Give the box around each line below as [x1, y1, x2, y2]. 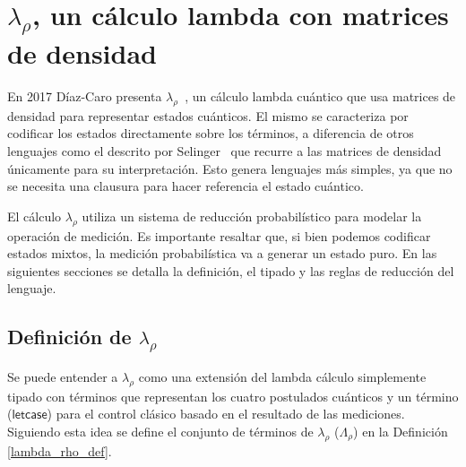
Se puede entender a [7, 367, 118, 385]
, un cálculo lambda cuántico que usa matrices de [185, 87, 456, 106]
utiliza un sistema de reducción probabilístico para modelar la [82, 206, 422, 225]
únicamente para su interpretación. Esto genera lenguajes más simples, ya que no [7, 159, 453, 177]
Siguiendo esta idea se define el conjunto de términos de [7, 421, 314, 440]
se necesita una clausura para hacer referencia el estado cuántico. [7, 177, 364, 195]
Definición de [7, 323, 132, 350]
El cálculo [7, 206, 62, 225]
